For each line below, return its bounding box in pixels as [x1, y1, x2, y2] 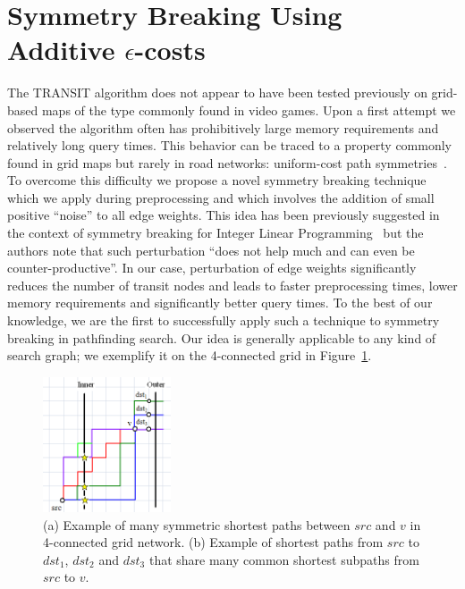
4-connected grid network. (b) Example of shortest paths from [43, 533, 384, 551]
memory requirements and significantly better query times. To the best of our [7, 293, 433, 312]
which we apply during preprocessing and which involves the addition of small [7, 188, 435, 206]
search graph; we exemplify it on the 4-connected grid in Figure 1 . [7, 346, 372, 365]
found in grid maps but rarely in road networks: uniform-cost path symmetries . [7, 153, 447, 172]
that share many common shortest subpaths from [148, 550, 419, 568]
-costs [134, 31, 206, 68]
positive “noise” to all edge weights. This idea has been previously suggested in [7, 206, 440, 224]
